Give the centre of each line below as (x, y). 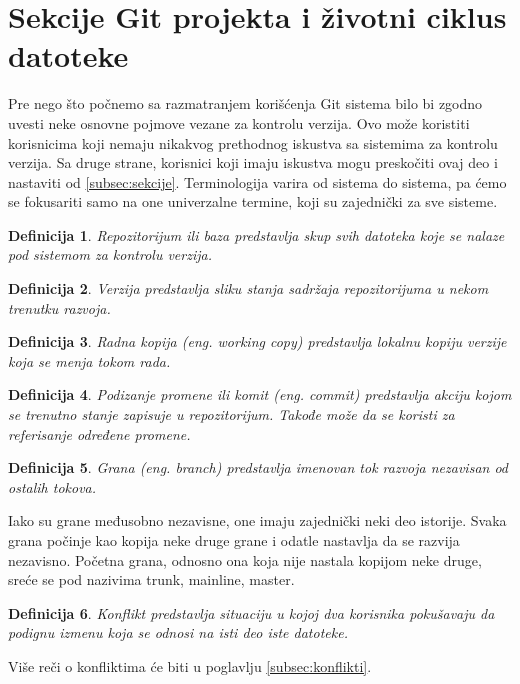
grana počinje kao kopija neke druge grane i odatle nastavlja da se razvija (234, 540)
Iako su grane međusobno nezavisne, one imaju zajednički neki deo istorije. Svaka (257, 520)
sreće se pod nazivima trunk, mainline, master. (151, 579)
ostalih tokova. (52, 486)
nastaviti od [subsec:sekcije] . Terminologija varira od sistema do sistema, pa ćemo (257, 181)
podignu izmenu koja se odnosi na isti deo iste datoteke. (178, 632)
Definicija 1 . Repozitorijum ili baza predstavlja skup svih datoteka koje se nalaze (256, 234)
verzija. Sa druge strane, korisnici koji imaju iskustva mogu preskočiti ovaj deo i (253, 162)
